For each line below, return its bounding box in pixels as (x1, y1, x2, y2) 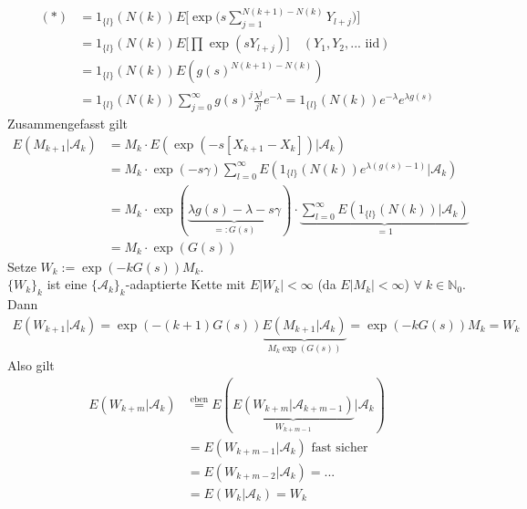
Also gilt (7, 356, 55, 375)
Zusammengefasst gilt (7, 114, 129, 133)
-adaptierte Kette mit (125, 275, 246, 294)
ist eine (46, 275, 88, 294)
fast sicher (311, 441, 368, 454)
